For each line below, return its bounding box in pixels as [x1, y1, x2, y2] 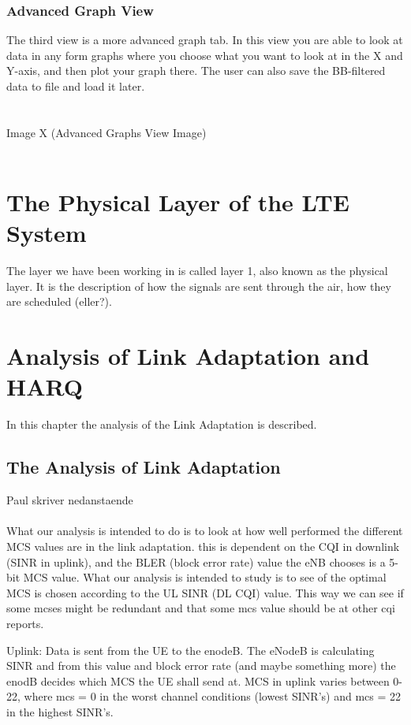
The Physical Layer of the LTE [6, 186, 349, 218]
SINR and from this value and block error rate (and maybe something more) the [6, 657, 396, 674]
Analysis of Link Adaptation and [6, 340, 370, 372]
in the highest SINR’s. [6, 703, 114, 719]
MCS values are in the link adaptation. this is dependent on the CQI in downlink [6, 537, 400, 554]
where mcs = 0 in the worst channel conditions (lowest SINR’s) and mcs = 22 [24, 688, 401, 705]
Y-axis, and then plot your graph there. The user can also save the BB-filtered [6, 62, 386, 79]
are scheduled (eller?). [6, 293, 112, 310]
